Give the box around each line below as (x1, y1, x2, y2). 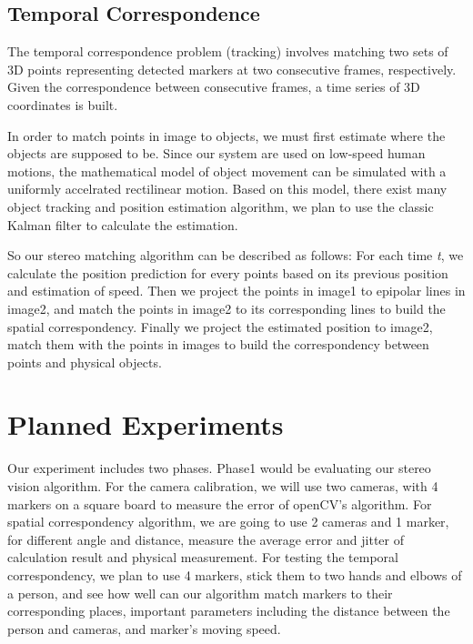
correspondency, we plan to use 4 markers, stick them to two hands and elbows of (7, 565, 462, 584)
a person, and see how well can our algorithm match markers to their (7, 583, 393, 602)
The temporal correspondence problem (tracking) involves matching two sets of (7, 42, 448, 61)
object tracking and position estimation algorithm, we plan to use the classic (7, 196, 434, 216)
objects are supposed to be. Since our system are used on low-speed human (7, 144, 426, 163)
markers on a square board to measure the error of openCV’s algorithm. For (7, 494, 432, 513)
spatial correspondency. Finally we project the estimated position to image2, (7, 317, 433, 336)
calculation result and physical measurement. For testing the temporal (7, 548, 398, 567)
